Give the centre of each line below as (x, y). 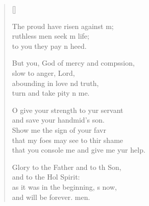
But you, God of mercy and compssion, (73, 63)
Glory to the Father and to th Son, (67, 167)
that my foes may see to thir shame (68, 140)
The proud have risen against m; (63, 26)
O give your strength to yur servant (68, 110)
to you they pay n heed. (49, 46)
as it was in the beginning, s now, (64, 186)
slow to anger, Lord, (43, 72)
